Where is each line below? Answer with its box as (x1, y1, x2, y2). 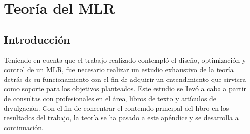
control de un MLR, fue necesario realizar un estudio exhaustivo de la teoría (4, 64, 234, 75)
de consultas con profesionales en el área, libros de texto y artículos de (4, 93, 217, 103)
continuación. (4, 122, 44, 132)
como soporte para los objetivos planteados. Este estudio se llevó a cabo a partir (4, 83, 247, 94)
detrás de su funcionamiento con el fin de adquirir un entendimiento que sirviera (4, 74, 246, 84)
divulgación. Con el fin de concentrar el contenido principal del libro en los (4, 103, 229, 113)
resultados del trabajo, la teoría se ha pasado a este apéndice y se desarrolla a (4, 112, 239, 123)
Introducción (4, 31, 70, 47)
